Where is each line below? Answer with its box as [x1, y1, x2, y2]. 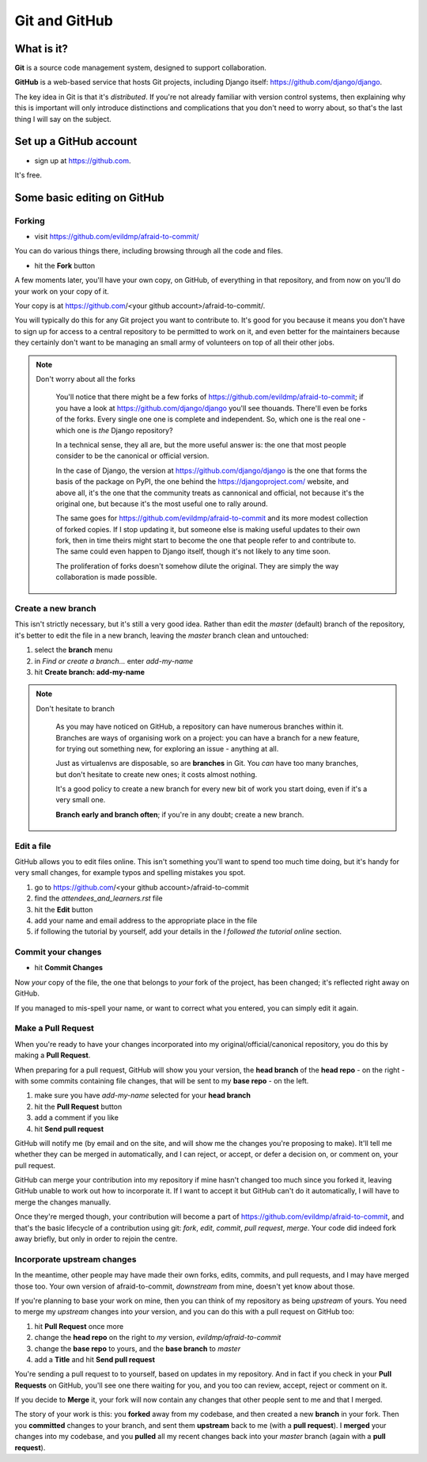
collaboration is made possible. [55, 573, 157, 582]
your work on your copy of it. [14, 286, 110, 296]
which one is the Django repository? [55, 425, 173, 435]
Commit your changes [14, 946, 102, 958]
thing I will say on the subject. [14, 114, 112, 124]
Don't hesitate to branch [36, 703, 115, 713]
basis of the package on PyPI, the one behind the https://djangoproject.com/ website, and [55, 477, 350, 486]
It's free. [14, 170, 43, 180]
